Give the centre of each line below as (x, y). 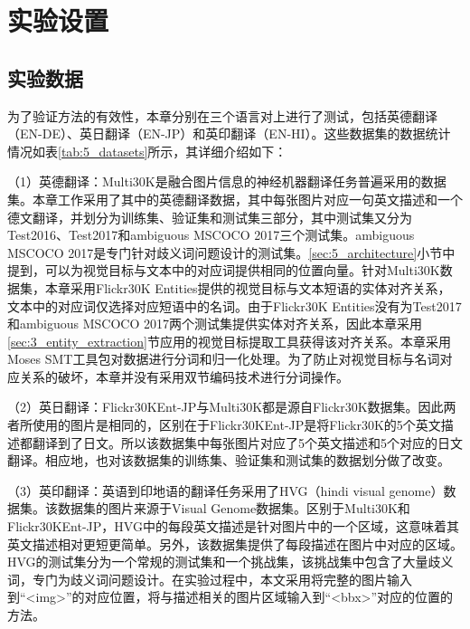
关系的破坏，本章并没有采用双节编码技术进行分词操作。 (184, 376)
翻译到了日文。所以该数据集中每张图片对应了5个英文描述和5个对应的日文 (247, 442)
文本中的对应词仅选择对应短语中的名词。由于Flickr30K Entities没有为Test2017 (235, 305)
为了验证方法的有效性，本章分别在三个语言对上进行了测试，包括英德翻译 (222, 115)
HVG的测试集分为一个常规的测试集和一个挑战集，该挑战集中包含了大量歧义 (230, 562)
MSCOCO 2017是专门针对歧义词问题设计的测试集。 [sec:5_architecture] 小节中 (231, 252)
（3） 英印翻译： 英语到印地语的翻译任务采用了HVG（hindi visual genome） (226, 490)
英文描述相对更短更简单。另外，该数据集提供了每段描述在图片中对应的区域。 (235, 543)
